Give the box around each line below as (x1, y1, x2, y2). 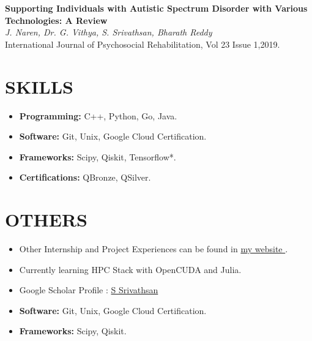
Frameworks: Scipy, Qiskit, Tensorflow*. (19, 150, 176, 163)
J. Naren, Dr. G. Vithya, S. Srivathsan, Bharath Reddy (5, 26, 212, 39)
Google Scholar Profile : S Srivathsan (19, 283, 158, 296)
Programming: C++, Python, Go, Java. (19, 109, 177, 122)
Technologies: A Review (5, 13, 108, 26)
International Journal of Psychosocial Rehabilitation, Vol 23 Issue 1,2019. (5, 37, 280, 50)
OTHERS (5, 207, 88, 232)
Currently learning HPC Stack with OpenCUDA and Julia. (19, 263, 242, 275)
